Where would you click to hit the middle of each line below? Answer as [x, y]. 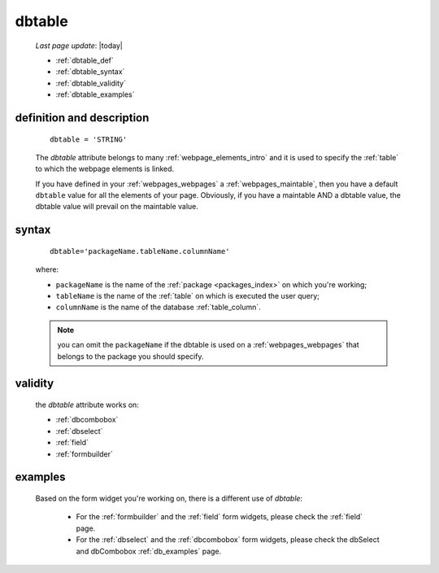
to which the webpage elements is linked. [105, 169]
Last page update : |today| [79, 46]
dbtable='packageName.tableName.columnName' [140, 251]
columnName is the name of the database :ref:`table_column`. [159, 307]
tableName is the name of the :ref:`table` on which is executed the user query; [188, 296]
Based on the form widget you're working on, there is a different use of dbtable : [169, 498]
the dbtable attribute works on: [87, 405]
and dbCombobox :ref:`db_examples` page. [149, 551]
